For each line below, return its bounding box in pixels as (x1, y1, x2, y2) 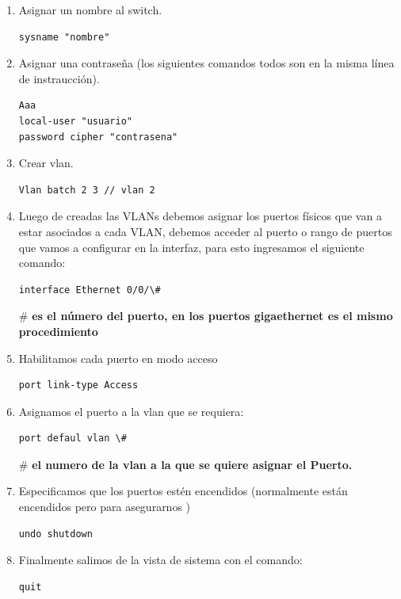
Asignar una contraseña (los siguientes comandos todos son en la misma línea (18, 55, 395, 71)
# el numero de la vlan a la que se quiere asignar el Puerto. (18, 456, 353, 472)
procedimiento (18, 322, 98, 339)
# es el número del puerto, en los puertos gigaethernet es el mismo (18, 307, 393, 324)
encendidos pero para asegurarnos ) (18, 498, 191, 515)
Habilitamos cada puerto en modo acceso (18, 349, 218, 366)
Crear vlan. (18, 155, 74, 171)
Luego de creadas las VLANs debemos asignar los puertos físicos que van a (18, 208, 382, 224)
